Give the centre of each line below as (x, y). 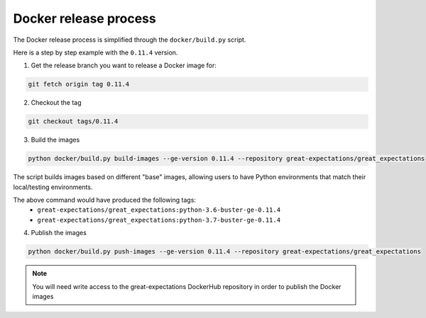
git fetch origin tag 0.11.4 (79, 84)
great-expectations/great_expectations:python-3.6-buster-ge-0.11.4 (159, 210)
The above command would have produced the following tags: (105, 200)
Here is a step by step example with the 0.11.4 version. (95, 52)
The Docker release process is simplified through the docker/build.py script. (130, 40)
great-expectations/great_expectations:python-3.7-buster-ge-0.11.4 (159, 220)
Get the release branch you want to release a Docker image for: (124, 66)
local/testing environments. (53, 187)
